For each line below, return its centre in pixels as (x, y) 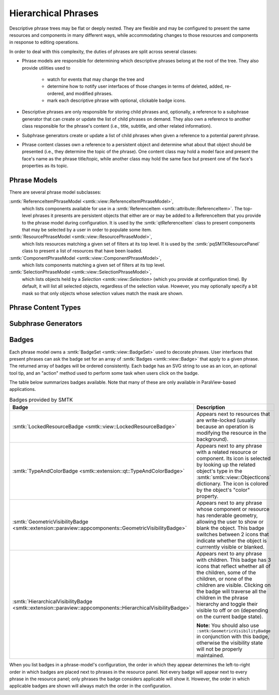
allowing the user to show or (230, 522)
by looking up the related (226, 465)
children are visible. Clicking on (234, 585)
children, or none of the (224, 579)
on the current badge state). (230, 617)
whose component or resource (233, 509)
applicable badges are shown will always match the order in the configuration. (90, 686)
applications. (23, 389)
